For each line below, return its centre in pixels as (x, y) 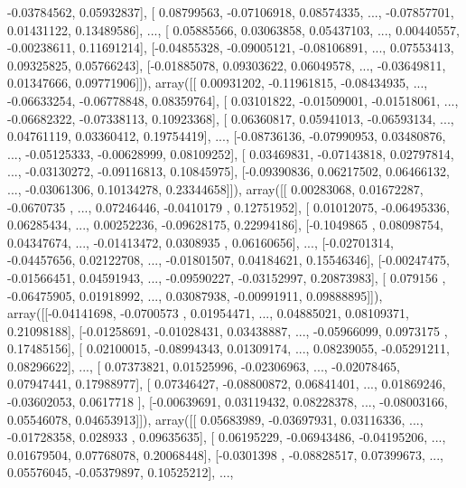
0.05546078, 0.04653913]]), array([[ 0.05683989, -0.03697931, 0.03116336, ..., (215, 419)
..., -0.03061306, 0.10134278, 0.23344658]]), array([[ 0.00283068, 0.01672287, (215, 188)
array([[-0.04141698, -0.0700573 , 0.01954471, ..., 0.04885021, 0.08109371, (208, 313)
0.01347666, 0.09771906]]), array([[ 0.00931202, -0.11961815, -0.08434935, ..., (218, 83)
